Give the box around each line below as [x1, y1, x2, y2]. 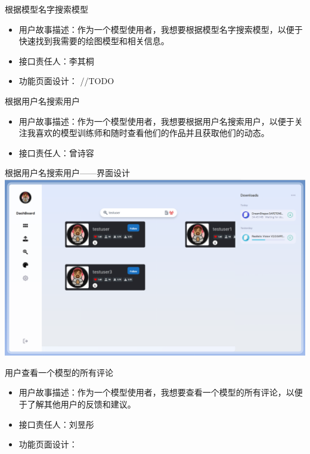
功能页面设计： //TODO [18, 75, 114, 87]
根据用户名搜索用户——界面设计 [5, 166, 130, 179]
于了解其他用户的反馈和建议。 [18, 398, 136, 410]
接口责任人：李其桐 [18, 54, 94, 67]
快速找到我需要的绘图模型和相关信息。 [18, 35, 169, 47]
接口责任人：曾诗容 [18, 146, 94, 159]
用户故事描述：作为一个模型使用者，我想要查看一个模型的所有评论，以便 [18, 386, 303, 399]
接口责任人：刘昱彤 [18, 418, 94, 430]
